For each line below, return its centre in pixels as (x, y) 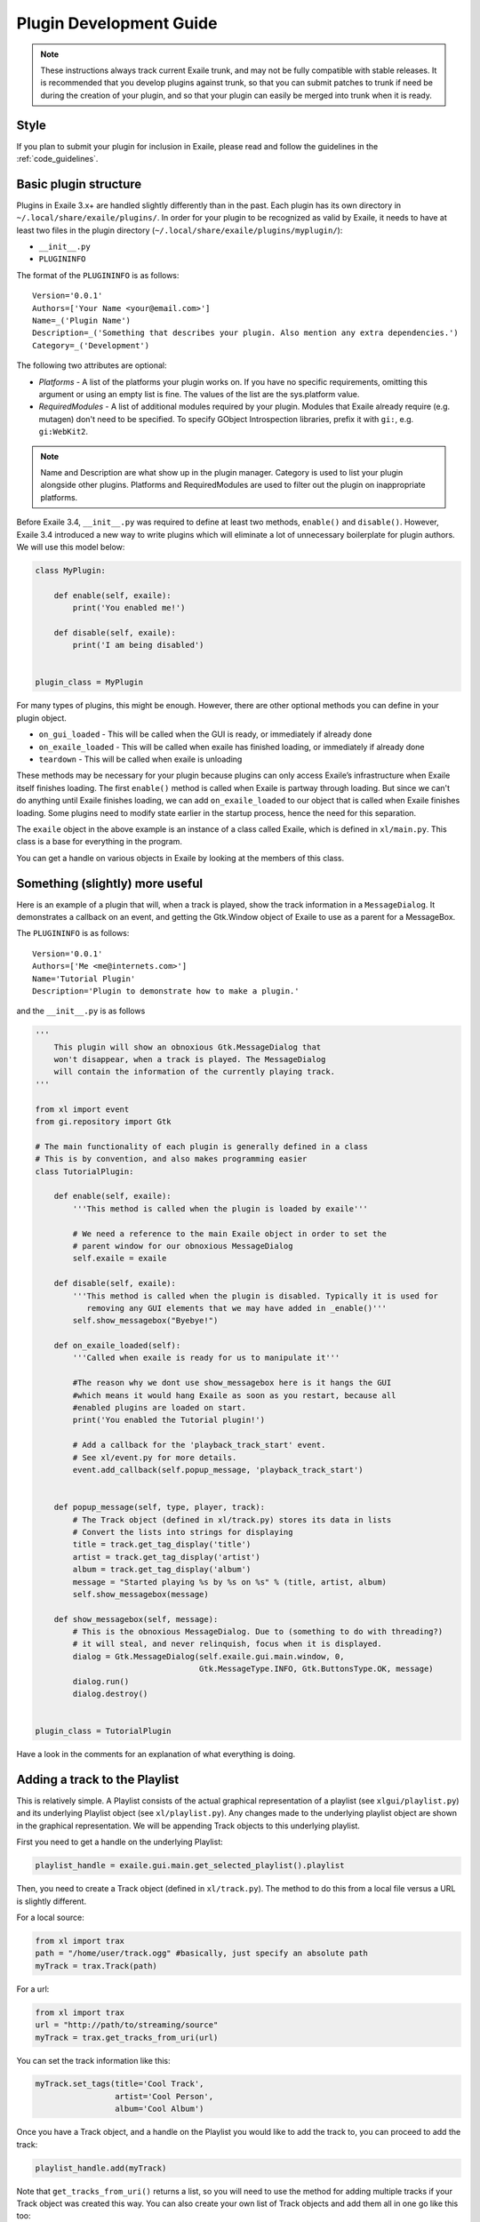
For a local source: (50, 1917)
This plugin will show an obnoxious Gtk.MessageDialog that (188, 1047)
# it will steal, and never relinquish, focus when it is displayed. (227, 1644)
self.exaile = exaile (120, 1259)
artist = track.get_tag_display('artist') (167, 1557)
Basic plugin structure (79, 184)
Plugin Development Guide (117, 23)
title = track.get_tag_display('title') (162, 1545)
